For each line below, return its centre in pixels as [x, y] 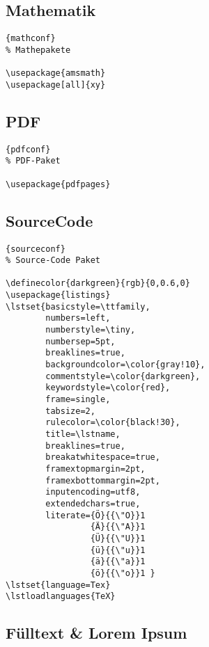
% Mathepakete [38, 50]
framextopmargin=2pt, [95, 469]
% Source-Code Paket [53, 261]
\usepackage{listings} [58, 295]
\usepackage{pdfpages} [58, 184]
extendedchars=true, [93, 503]
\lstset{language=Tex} [58, 585]
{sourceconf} [36, 249]
